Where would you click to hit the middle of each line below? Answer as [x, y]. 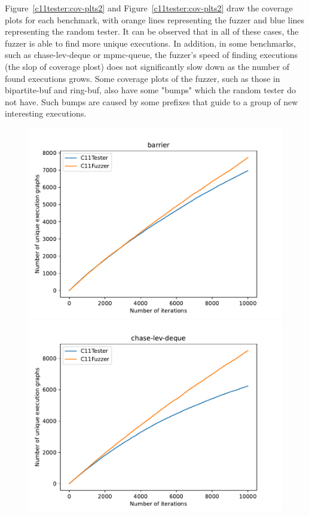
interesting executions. [46, 113]
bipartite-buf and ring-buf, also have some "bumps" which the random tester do [150, 90]
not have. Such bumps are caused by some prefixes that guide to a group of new [152, 101]
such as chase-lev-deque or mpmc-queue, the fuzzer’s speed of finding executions [152, 55]
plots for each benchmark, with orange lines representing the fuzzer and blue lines [155, 19]
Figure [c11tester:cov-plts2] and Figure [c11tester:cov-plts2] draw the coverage [149, 8]
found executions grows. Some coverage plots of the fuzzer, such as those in [143, 78]
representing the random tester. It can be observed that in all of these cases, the [152, 31]
